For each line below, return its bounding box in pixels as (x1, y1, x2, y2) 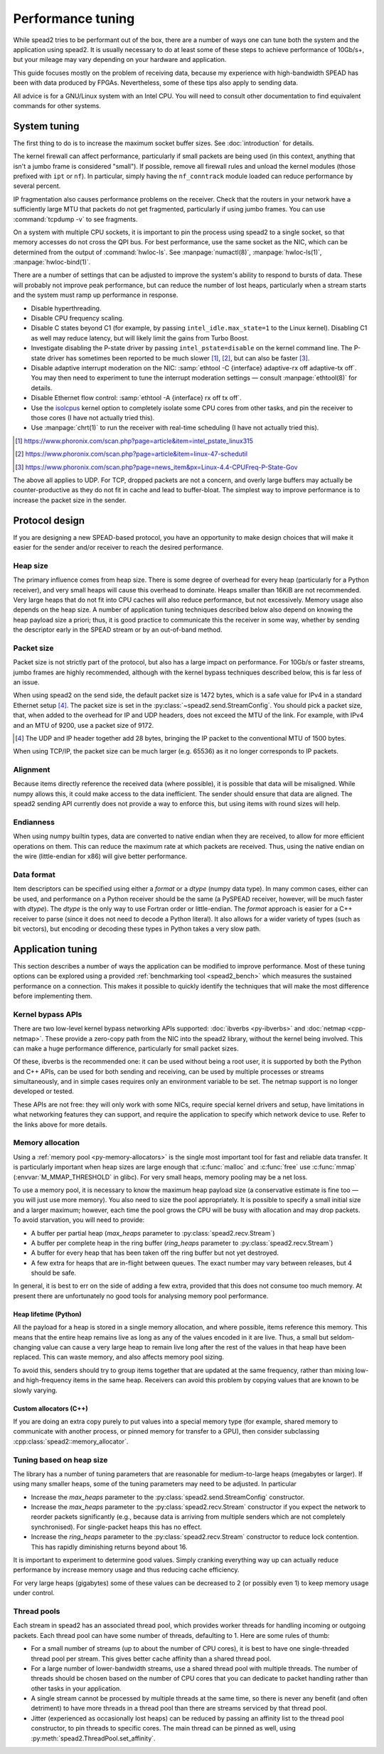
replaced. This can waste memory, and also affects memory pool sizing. (13, 1353, 224, 1362)
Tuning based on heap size (13, 1455, 108, 1465)
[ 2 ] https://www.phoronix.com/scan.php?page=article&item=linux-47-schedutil (15, 449, 248, 459)
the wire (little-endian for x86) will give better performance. (13, 852, 188, 861)
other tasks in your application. (31, 1684, 122, 1693)
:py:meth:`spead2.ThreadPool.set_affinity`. (31, 1734, 156, 1743)
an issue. (13, 678, 40, 687)
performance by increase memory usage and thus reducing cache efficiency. (13, 1565, 240, 1574)
